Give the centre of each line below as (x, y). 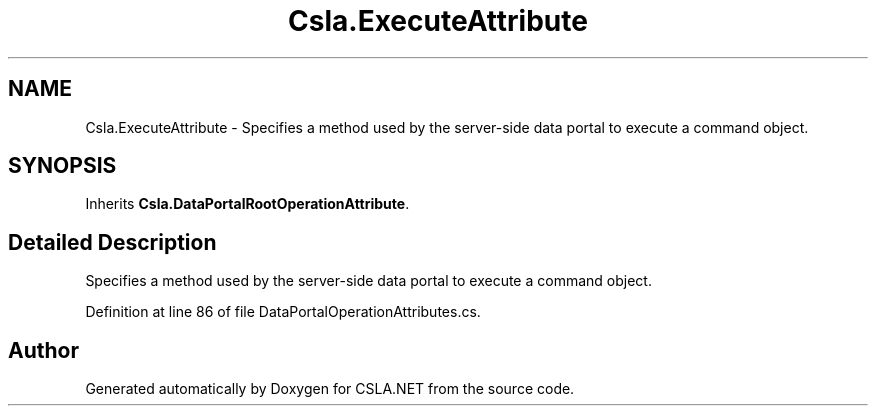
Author (43, 350)
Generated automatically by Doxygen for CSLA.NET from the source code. (330, 389)
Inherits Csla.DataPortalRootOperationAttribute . (247, 204)
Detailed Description (112, 242)
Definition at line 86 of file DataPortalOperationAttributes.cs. (283, 312)
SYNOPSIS (62, 166)
